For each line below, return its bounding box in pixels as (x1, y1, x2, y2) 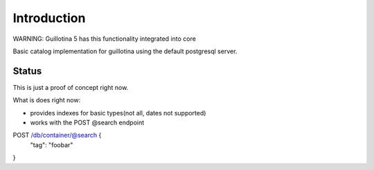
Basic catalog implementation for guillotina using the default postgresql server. (12, 47, 238, 55)
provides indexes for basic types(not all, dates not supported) (30, 108, 206, 117)
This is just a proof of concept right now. (12, 83, 129, 91)
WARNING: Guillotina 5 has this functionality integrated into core (12, 35, 197, 43)
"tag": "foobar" (30, 140, 73, 149)
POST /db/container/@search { (12, 131, 102, 140)
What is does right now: (12, 96, 81, 104)
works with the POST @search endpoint (30, 118, 145, 127)
